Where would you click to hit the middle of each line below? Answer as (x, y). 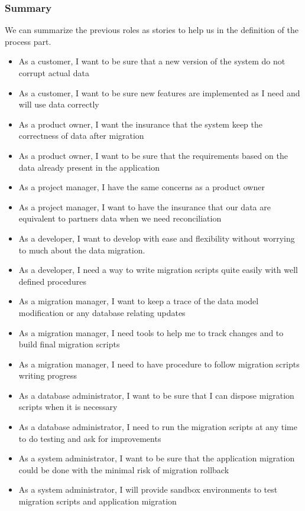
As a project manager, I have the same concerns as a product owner (142, 187)
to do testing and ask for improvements (90, 438)
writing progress (48, 375)
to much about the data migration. (82, 250)
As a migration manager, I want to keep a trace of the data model (139, 301)
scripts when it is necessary (68, 407)
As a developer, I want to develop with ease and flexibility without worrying (157, 238)
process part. (28, 41)
